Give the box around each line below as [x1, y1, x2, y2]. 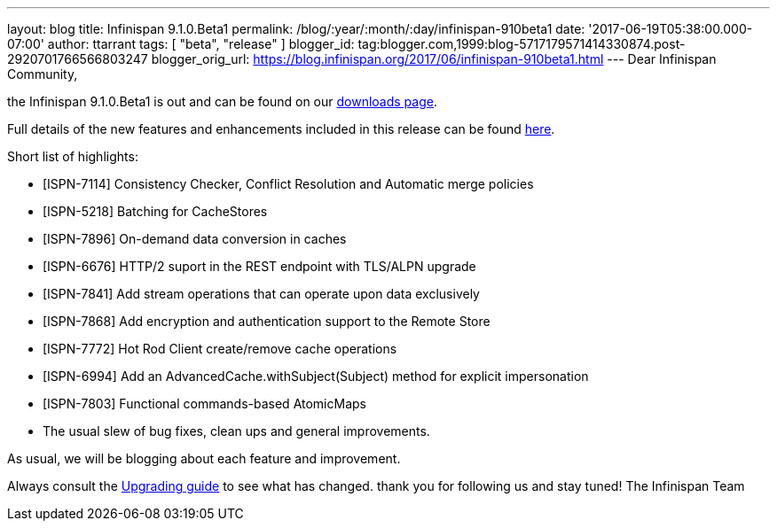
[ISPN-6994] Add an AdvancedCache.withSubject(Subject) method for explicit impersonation [43, 369, 589, 384]
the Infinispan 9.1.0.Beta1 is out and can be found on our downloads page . [7, 94, 437, 109]
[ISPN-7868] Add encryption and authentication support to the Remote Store [43, 314, 491, 329]
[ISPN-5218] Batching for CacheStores [43, 204, 268, 219]
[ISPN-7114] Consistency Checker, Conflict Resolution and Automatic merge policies [43, 176, 534, 191]
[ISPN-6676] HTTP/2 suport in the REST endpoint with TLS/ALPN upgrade [43, 259, 476, 274]
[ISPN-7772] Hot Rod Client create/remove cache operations [43, 341, 397, 356]
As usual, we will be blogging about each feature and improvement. [7, 451, 401, 466]
